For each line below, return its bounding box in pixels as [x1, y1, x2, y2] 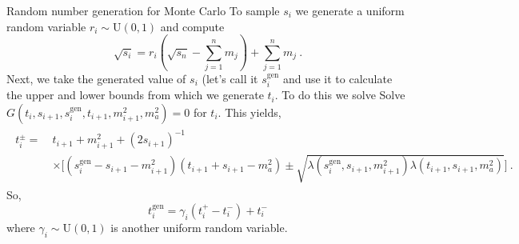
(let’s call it [202, 70, 258, 86]
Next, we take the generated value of [6, 70, 186, 86]
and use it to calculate [282, 70, 393, 86]
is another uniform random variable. [110, 218, 288, 235]
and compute [160, 18, 225, 34]
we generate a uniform [295, 2, 405, 18]
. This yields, [218, 103, 281, 120]
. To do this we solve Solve [274, 86, 405, 103]
